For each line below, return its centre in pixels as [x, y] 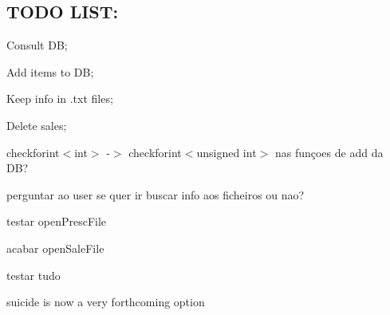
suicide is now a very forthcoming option [106, 302]
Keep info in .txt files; [60, 98]
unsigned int [227, 152]
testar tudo [33, 275]
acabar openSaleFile [55, 248]
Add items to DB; [50, 71]
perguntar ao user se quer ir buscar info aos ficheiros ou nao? [156, 194]
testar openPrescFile [57, 221]
